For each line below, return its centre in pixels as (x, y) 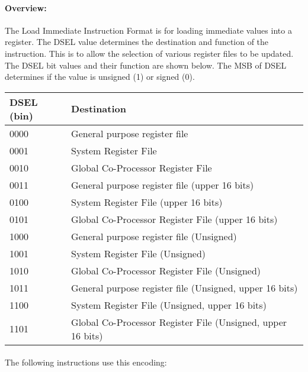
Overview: (26, 7)
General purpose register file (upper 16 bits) (163, 185)
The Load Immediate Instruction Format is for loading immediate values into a (148, 30)
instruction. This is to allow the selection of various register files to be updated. (149, 53)
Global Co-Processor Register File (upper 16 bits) (174, 219)
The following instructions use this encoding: (86, 362)
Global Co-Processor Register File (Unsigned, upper (179, 322)
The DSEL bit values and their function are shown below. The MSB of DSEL (146, 65)
